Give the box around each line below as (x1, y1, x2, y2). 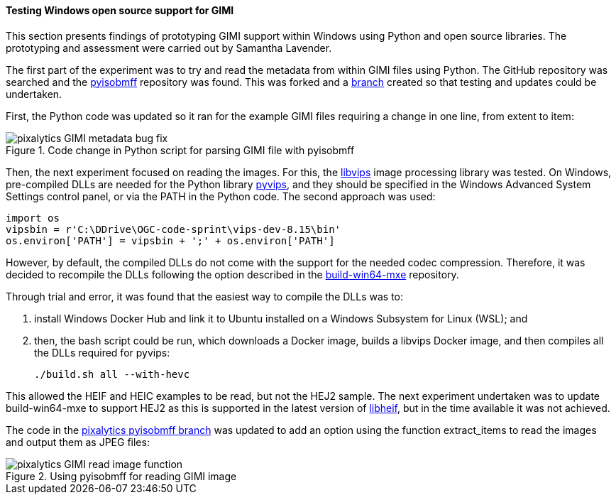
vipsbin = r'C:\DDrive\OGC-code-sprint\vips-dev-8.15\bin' (6, 223, 341, 235)
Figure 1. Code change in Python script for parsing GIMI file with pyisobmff (6, 143, 355, 156)
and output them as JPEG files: (6, 435, 150, 448)
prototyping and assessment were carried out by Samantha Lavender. (6, 41, 332, 54)
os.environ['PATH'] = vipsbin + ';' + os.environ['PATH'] (6, 234, 335, 246)
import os (6, 212, 60, 224)
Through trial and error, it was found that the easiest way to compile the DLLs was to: (6, 290, 404, 303)
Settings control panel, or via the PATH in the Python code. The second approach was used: (6, 190, 436, 202)
